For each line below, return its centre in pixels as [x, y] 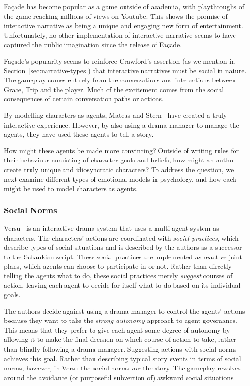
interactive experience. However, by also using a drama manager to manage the [122, 124]
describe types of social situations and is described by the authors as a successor [123, 247]
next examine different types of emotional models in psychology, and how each [120, 179]
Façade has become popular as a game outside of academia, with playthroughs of [124, 6]
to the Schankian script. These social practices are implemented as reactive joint [123, 256]
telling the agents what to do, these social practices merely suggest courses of [118, 275]
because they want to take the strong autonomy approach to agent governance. [121, 320]
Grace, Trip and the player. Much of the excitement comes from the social [114, 89]
